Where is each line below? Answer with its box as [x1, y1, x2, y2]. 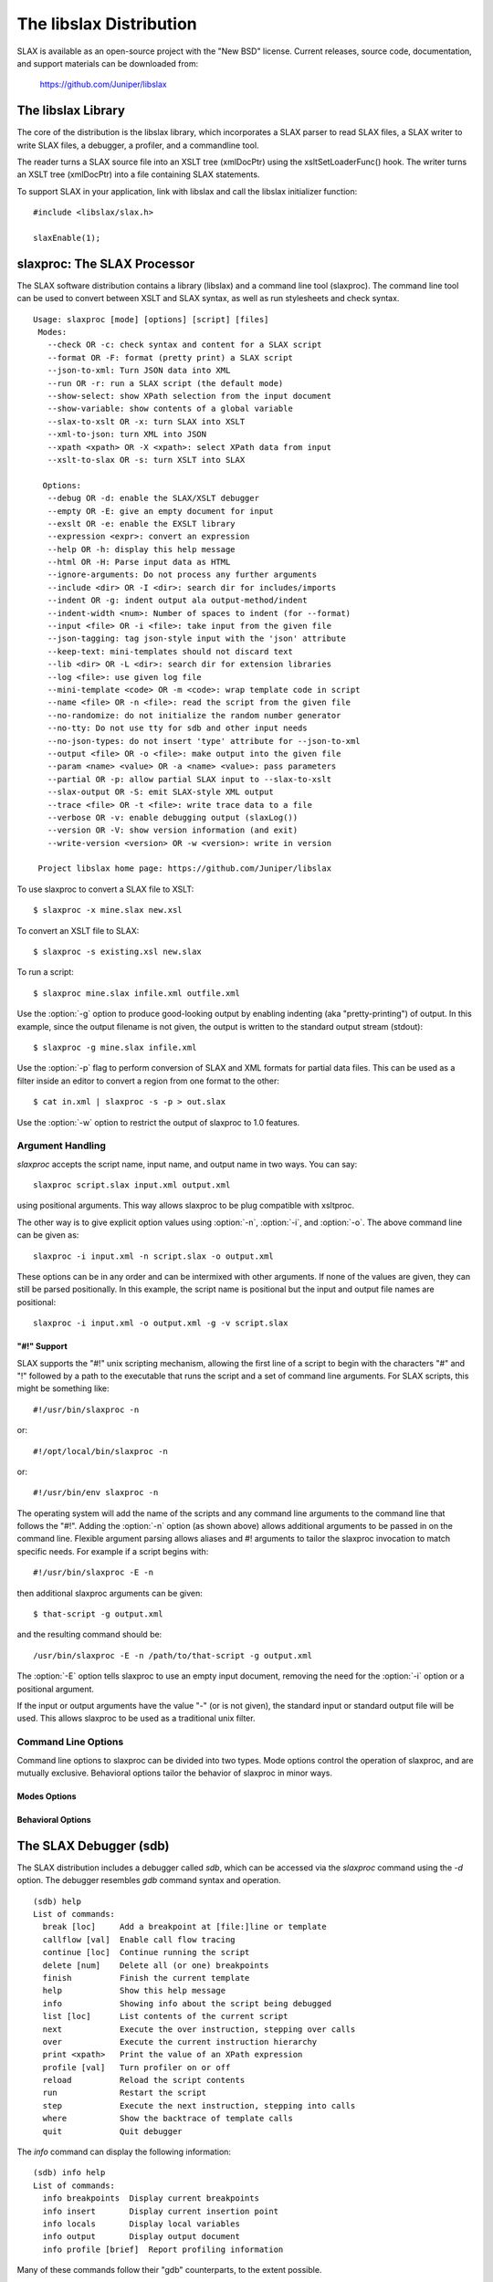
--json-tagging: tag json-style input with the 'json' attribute [47, 633, 346, 644]
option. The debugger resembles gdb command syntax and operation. [16, 1875, 282, 1886]
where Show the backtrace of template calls [42, 2113, 294, 2124]
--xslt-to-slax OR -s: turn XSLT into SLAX [47, 455, 246, 465]
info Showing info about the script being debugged [42, 1998, 332, 2008]
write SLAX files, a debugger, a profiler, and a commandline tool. [16, 140, 259, 151]
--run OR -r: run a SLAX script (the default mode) [47, 378, 284, 388]
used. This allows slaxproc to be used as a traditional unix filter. [16, 1712, 256, 1724]
